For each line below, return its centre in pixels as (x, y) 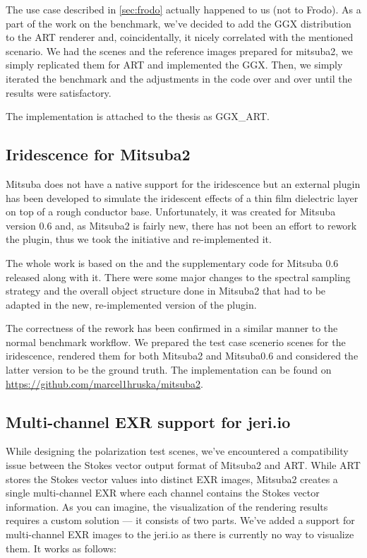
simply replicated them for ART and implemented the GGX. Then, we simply (174, 65)
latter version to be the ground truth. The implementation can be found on (169, 370)
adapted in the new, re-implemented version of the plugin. (131, 304)
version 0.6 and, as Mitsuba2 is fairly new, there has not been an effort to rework (181, 225)
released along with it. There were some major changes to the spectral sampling (178, 277)
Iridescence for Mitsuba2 (98, 154)
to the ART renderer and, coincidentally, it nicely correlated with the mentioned (180, 37)
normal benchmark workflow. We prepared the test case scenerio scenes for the (176, 342)
